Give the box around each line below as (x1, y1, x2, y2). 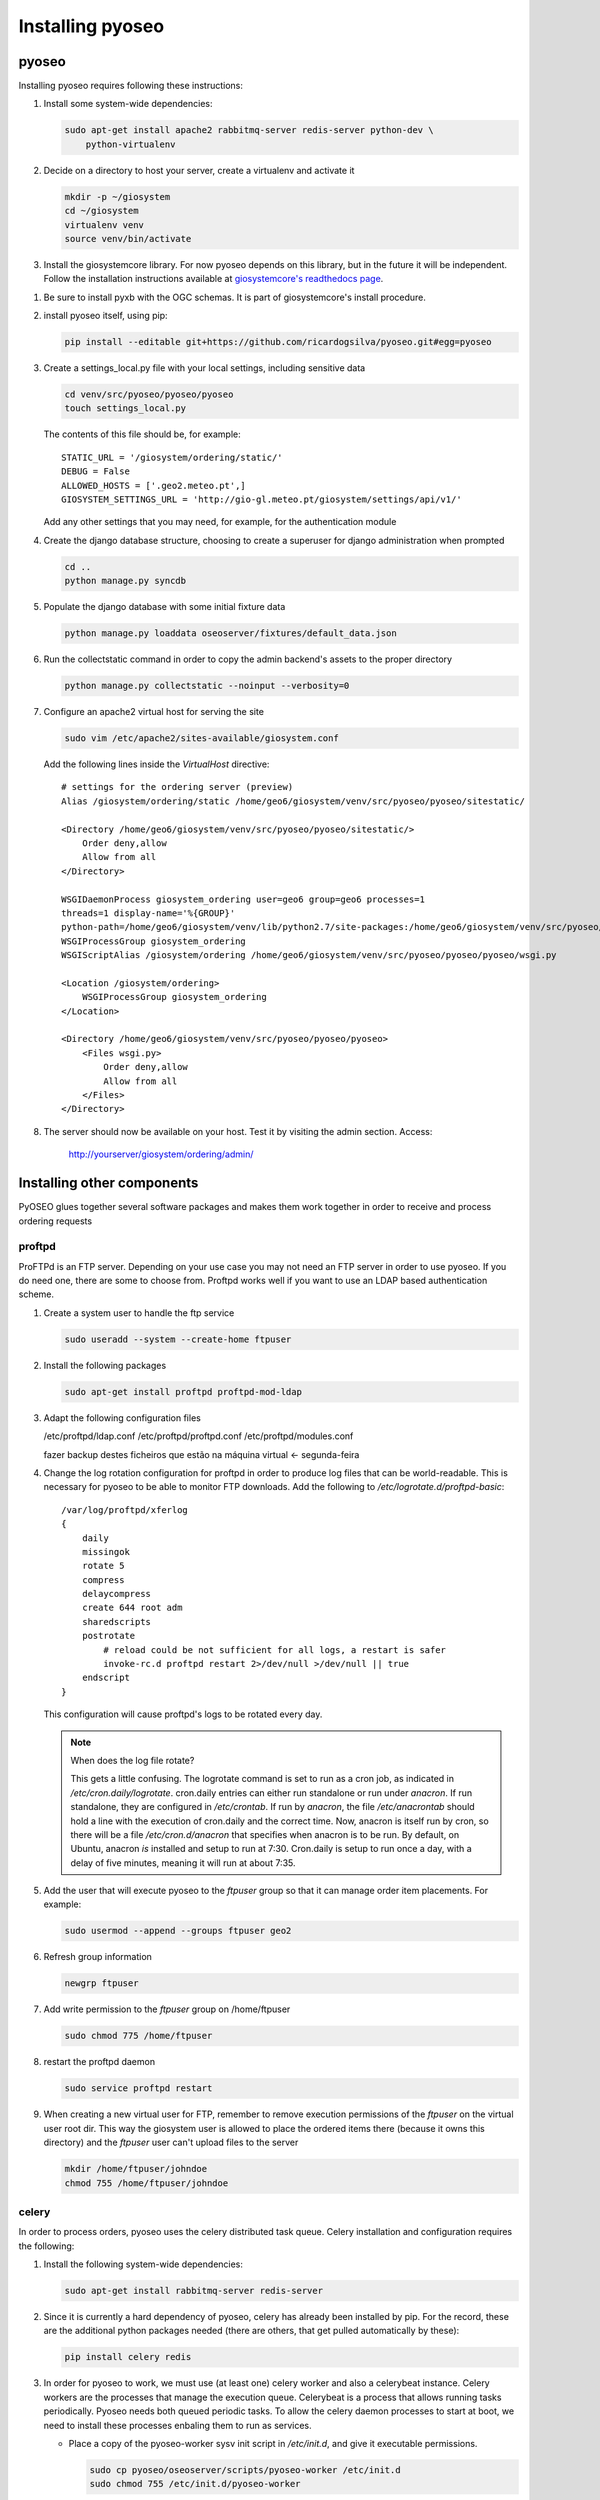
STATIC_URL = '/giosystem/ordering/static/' (61, 451, 284, 463)
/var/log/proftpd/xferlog (61, 1504, 189, 1515)
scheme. (18, 1288, 55, 1300)
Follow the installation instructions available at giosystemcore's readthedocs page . (43, 273, 384, 285)
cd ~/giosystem (64, 205, 139, 217)
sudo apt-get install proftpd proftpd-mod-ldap (64, 1386, 302, 1397)
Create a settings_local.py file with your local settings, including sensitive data (43, 362, 366, 374)
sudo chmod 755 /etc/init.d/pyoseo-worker (89, 2478, 301, 2490)
